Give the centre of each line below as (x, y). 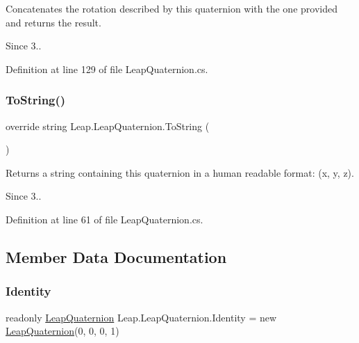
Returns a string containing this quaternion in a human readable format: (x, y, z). (180, 172)
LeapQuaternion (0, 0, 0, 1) (62, 331)
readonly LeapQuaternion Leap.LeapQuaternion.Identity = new (141, 317)
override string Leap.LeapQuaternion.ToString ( (108, 126)
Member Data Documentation (116, 256)
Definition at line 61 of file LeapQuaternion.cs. (105, 219)
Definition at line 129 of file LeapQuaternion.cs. (107, 69)
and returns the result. (53, 22)
